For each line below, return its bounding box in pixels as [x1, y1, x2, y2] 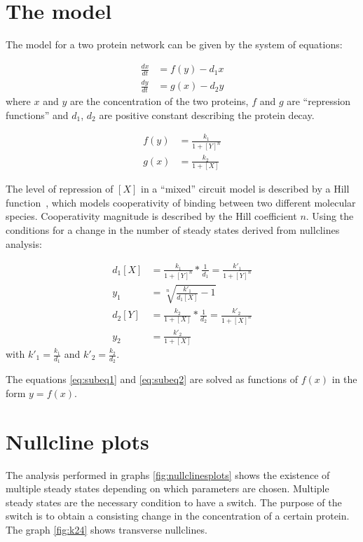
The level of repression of [6, 181, 114, 196]
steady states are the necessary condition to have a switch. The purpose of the [6, 494, 342, 509]
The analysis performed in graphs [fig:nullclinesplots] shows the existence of [6, 467, 330, 482]
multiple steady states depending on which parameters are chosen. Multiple [6, 481, 329, 496]
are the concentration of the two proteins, [69, 94, 249, 109]
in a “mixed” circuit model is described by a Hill [141, 181, 350, 196]
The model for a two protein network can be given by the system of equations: [6, 37, 343, 52]
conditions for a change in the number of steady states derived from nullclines [6, 222, 340, 237]
